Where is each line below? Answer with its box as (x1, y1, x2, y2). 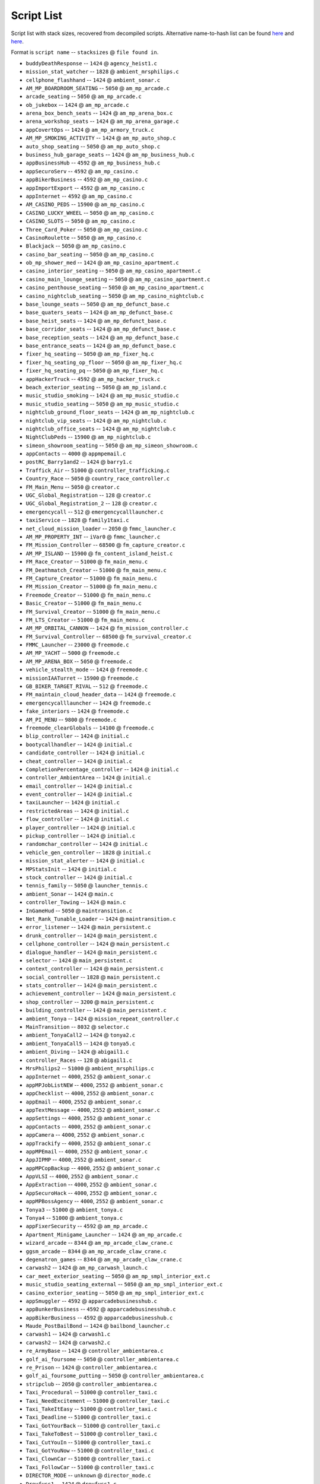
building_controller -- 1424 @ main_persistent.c (25, 1007, 167, 1014)
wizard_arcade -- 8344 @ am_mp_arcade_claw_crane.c (25, 1239, 173, 1247)
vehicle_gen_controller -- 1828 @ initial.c (25, 849, 151, 856)
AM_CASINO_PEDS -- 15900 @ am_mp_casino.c (25, 201, 145, 208)
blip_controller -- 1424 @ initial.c (25, 733, 130, 740)
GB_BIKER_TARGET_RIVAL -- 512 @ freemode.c (25, 683, 148, 690)
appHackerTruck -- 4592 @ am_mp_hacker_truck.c (25, 375, 161, 382)
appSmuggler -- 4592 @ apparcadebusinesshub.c (25, 1297, 158, 1304)
